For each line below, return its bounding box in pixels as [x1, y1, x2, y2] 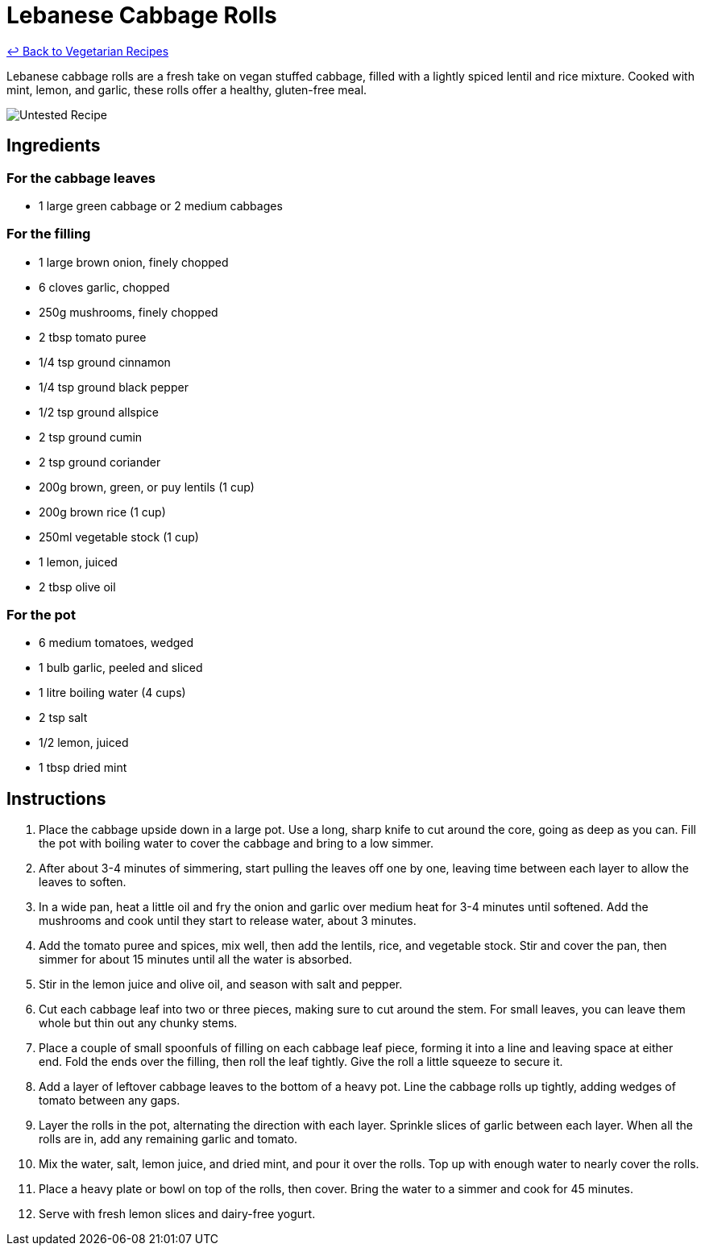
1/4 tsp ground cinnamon [39, 354, 171, 369]
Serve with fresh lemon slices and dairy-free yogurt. [39, 1207, 316, 1221]
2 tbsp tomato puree [39, 330, 147, 344]
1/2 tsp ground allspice [39, 404, 159, 419]
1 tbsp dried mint [39, 761, 127, 775]
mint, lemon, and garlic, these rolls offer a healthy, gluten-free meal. [6, 82, 367, 97]
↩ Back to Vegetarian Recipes [6, 44, 169, 58]
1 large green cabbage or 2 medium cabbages [39, 198, 283, 213]
